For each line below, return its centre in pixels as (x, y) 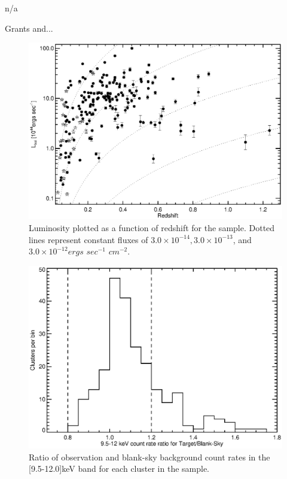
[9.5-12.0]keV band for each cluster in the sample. (119, 469)
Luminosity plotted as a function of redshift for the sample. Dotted (152, 228)
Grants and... (29, 28)
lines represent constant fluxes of (88, 239)
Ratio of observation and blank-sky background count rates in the (149, 457)
